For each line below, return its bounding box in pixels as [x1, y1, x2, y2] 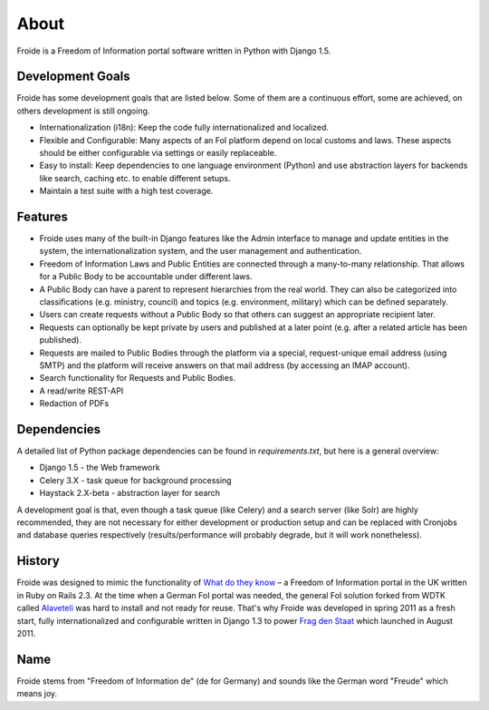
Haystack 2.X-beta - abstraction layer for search [39, 488, 221, 499]
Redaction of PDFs [39, 398, 110, 409]
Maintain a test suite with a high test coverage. [39, 186, 214, 197]
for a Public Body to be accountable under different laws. [39, 271, 253, 282]
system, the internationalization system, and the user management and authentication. [39, 246, 362, 257]
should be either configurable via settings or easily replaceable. [39, 148, 277, 159]
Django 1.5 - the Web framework [39, 462, 160, 473]
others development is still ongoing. [16, 105, 150, 116]
